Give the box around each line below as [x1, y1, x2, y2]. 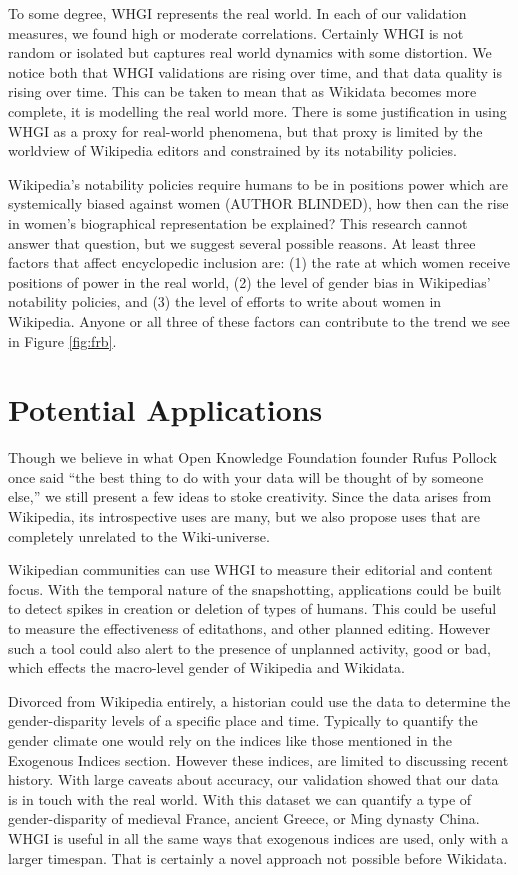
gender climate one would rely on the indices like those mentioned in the [8, 729, 452, 750]
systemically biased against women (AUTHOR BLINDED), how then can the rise [8, 193, 509, 214]
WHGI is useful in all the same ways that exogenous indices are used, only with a [8, 827, 509, 848]
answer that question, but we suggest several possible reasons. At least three [8, 232, 476, 253]
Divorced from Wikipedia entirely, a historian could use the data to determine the [8, 690, 511, 711]
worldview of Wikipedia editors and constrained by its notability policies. [8, 140, 457, 161]
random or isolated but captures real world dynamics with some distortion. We [8, 42, 492, 63]
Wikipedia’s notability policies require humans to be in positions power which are [8, 173, 508, 194]
